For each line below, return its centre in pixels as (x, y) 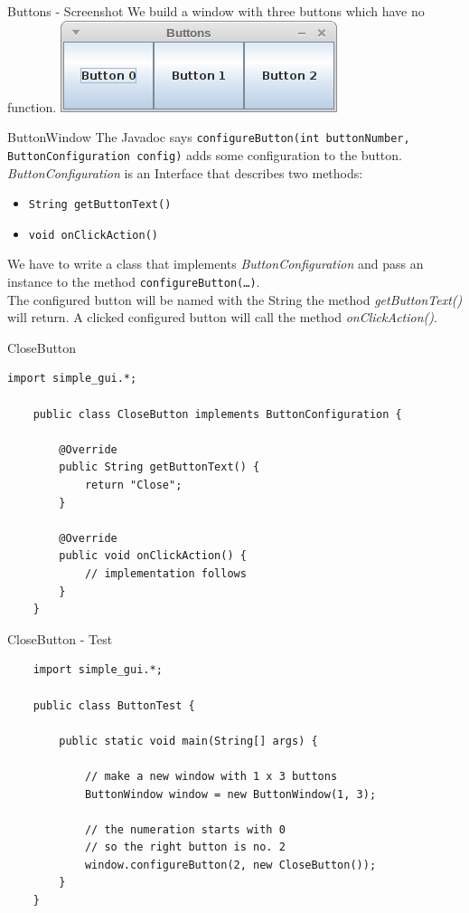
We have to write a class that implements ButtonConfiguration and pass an (216, 264)
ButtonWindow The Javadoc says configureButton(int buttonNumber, (209, 137)
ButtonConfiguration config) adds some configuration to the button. (205, 154)
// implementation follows (165, 573)
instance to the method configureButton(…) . (134, 281)
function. (32, 106)
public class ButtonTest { (114, 705)
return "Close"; (133, 485)
